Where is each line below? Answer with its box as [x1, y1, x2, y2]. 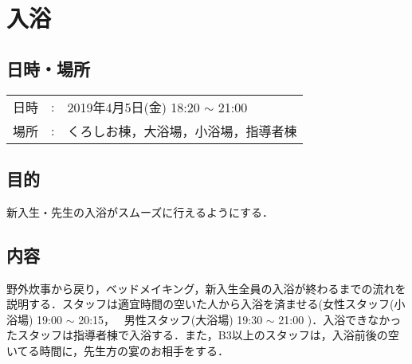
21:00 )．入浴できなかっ [278, 311, 402, 327]
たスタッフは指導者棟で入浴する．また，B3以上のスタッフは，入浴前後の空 [6, 327, 399, 343]
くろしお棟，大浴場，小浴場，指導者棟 [67, 121, 297, 140]
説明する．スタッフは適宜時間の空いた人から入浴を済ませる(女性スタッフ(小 [6, 296, 406, 312]
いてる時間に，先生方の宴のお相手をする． [6, 342, 229, 358]
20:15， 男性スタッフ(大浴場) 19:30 [78, 311, 263, 327]
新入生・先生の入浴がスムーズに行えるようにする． [6, 203, 274, 220]
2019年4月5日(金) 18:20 [67, 97, 200, 116]
